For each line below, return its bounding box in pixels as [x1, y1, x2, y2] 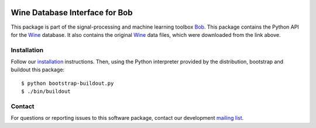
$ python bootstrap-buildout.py [21, 79, 114, 87]
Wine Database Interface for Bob [11, 8, 133, 18]
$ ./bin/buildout [21, 88, 71, 95]
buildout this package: [11, 66, 64, 73]
